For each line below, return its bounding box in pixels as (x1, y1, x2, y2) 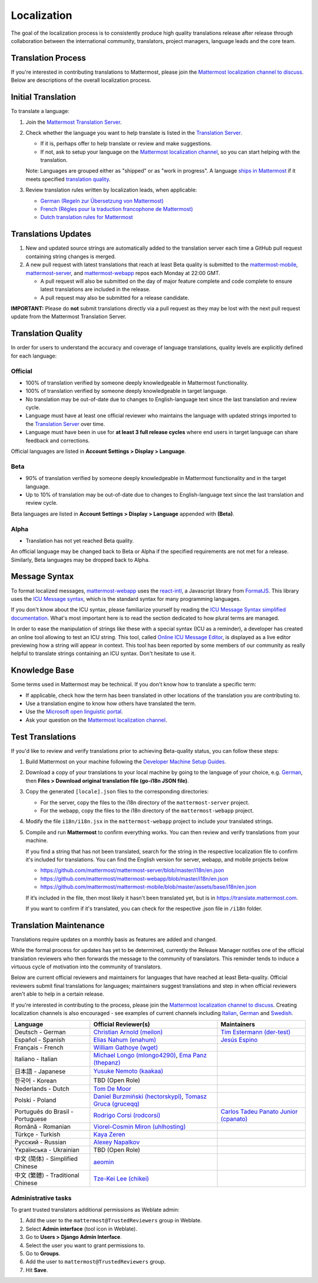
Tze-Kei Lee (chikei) (93, 1175, 150, 1183)
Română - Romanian (14, 1123, 71, 1131)
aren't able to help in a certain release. (11, 990, 104, 998)
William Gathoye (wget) (93, 1043, 158, 1051)
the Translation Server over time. (25, 420, 105, 427)
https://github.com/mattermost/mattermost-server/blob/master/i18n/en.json (40, 867, 224, 874)
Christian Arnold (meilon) (93, 1028, 163, 1036)
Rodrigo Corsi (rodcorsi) (93, 1111, 161, 1119)
